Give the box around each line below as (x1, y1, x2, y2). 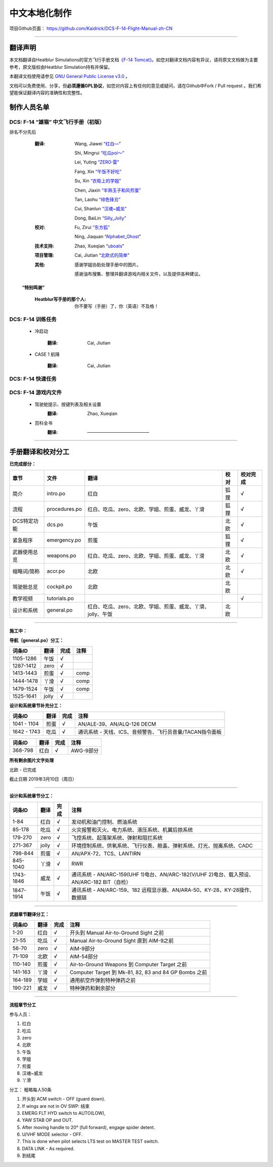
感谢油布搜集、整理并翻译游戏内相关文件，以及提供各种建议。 (74, 271, 203, 277)
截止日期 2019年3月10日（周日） (9, 776, 77, 782)
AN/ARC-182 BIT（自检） (71, 879, 131, 886)
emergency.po (47, 537, 81, 544)
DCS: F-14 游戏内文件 (9, 389, 62, 396)
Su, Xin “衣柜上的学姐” (74, 178, 121, 184)
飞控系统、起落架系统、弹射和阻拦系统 (71, 834, 163, 841)
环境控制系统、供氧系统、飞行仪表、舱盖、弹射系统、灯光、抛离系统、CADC (71, 842, 253, 849)
